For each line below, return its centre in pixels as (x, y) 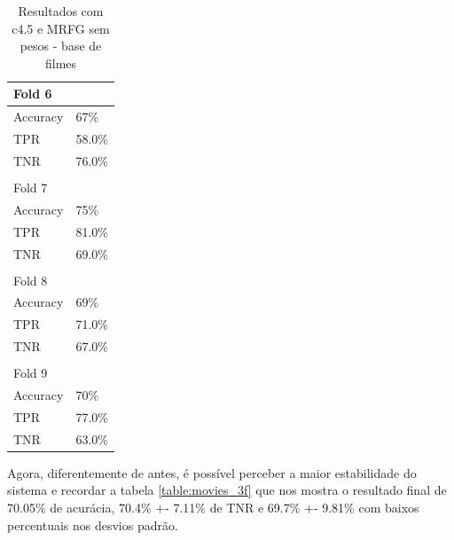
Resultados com (61, 11)
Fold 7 (31, 187)
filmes (61, 63)
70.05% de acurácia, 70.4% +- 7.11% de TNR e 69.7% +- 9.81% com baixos (213, 508)
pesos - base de (61, 46)
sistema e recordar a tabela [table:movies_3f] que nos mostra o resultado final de (227, 490)
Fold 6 (33, 94)
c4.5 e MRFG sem (61, 28)
